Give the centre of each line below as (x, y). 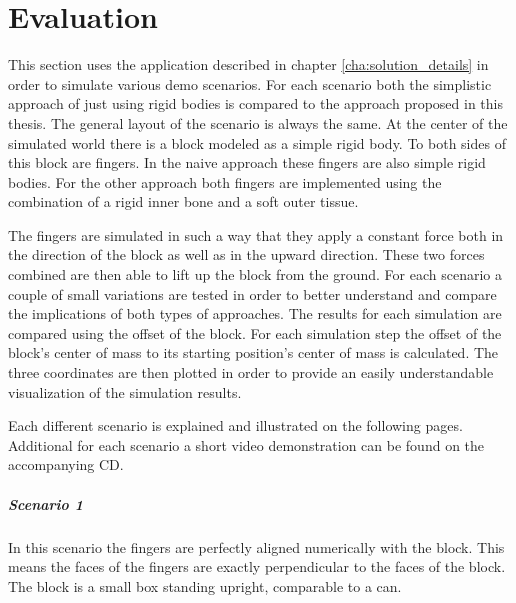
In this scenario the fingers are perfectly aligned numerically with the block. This (256, 546)
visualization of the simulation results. (125, 391)
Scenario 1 (45, 503)
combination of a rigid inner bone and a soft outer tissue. (183, 201)
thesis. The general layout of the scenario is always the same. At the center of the (258, 122)
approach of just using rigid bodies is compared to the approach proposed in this (255, 103)
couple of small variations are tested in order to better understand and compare (252, 293)
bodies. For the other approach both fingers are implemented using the (225, 181)
